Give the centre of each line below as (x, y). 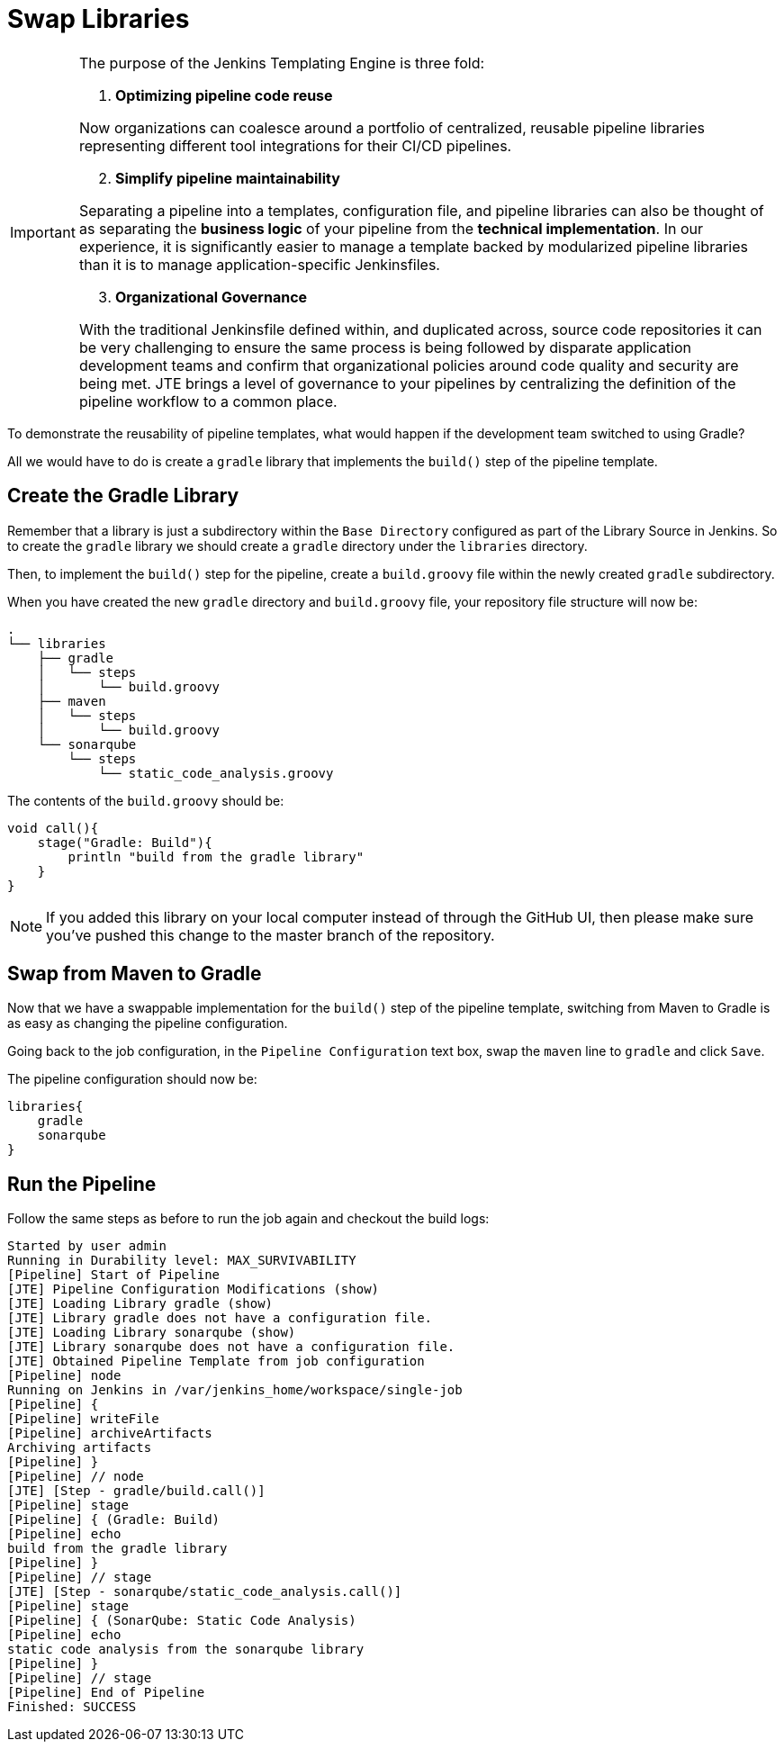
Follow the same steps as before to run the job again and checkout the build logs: (248, 1219)
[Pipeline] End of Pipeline (106, 1693)
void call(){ (53, 828)
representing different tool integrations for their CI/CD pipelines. (295, 145)
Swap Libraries (99, 19)
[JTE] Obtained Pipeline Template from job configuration (216, 1361)
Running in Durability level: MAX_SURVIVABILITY (182, 1261)
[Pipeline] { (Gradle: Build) (114, 1520)
